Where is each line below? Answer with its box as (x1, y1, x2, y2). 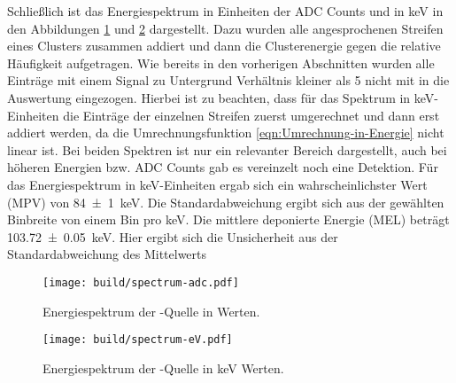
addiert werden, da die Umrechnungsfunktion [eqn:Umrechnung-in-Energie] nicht (7, 123, 444, 142)
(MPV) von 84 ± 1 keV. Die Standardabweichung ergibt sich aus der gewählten (7, 192, 444, 211)
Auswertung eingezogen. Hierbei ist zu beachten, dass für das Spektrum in (7, 88, 411, 106)
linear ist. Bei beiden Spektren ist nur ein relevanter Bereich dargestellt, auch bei (7, 140, 447, 159)
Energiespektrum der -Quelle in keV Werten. (43, 358, 284, 377)
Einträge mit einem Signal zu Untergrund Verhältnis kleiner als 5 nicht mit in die (7, 71, 450, 90)
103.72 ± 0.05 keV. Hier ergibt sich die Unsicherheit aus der (7, 227, 338, 246)
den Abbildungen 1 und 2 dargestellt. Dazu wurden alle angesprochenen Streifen (7, 19, 444, 37)
